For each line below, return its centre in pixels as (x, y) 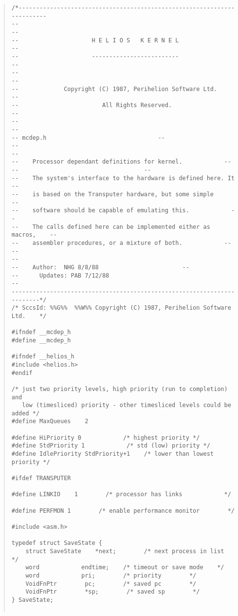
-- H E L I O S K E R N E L (95, 40)
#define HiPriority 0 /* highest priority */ (106, 438)
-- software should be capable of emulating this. (100, 211)
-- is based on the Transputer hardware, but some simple (113, 195)
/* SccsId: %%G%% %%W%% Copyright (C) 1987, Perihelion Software (121, 308)
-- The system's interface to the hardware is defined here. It (123, 178)
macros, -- (34, 235)
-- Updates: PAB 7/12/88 (60, 275)
